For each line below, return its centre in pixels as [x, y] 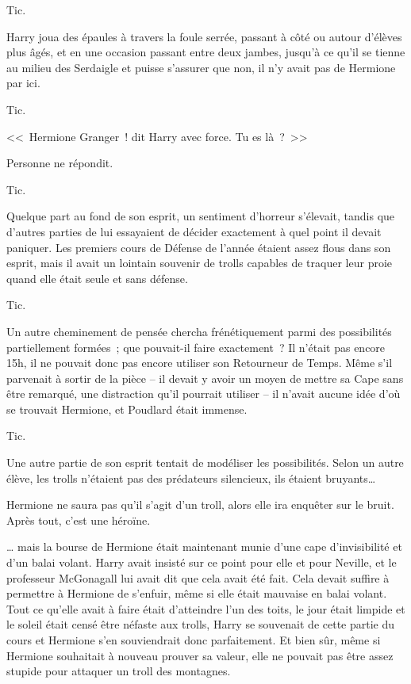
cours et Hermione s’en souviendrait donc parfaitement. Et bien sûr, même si [194, 640]
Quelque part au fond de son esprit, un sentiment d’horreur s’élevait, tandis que [201, 216]
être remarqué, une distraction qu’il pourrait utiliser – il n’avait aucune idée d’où [204, 394]
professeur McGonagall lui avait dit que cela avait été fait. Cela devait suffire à [198, 577]
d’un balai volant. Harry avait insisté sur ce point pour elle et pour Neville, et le [202, 562]
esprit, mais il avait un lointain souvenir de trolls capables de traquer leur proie [200, 263]
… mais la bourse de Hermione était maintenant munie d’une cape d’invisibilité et [204, 546]
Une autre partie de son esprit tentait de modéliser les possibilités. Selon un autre [205, 462]
